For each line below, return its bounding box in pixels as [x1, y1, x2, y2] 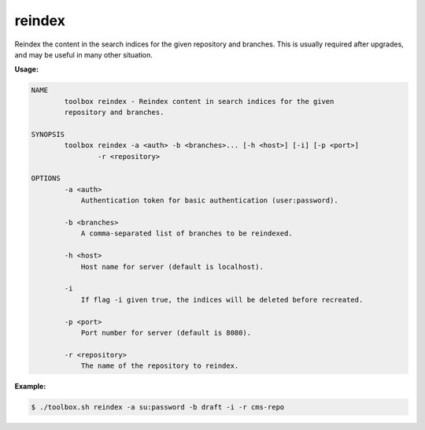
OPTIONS [31, 174, 61, 183]
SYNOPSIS [31, 130, 65, 139]
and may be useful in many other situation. [14, 50, 153, 59]
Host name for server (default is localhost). [80, 262, 264, 271]
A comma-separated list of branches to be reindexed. [80, 229, 293, 238]
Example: [14, 382, 46, 391]
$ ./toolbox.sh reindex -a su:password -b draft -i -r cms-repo [31, 402, 285, 412]
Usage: [14, 65, 39, 74]
